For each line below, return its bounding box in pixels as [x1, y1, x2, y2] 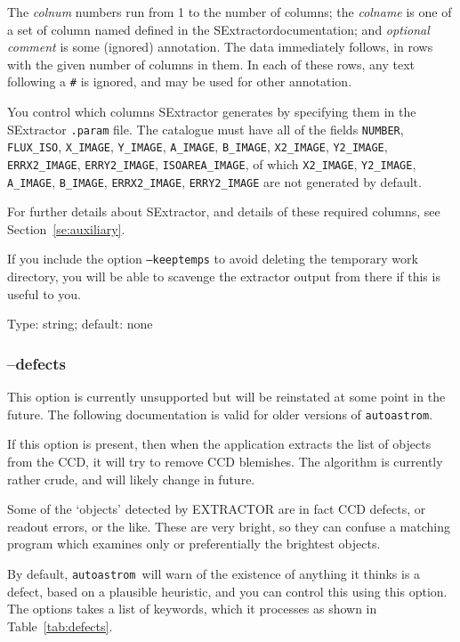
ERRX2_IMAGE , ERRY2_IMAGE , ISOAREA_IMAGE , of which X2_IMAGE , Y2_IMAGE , [7, 154, 416, 173]
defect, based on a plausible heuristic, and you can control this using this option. [7, 581, 448, 600]
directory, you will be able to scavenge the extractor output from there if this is [7, 267, 440, 286]
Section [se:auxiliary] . [7, 219, 125, 238]
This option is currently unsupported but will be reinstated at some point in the [7, 387, 446, 406]
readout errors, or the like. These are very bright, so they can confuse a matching [7, 516, 450, 535]
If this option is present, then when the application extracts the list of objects [7, 435, 432, 453]
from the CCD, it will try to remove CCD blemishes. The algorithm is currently [7, 451, 443, 470]
